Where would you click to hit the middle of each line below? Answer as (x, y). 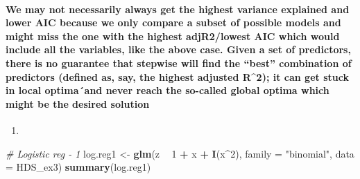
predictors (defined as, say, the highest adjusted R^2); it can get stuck (177, 76)
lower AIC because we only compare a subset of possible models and (173, 22)
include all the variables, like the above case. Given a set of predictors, (178, 49)
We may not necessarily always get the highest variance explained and (178, 9)
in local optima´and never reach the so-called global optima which (168, 90)
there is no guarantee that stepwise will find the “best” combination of (179, 63)
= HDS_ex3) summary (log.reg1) (78, 167)
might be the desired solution (78, 103)
